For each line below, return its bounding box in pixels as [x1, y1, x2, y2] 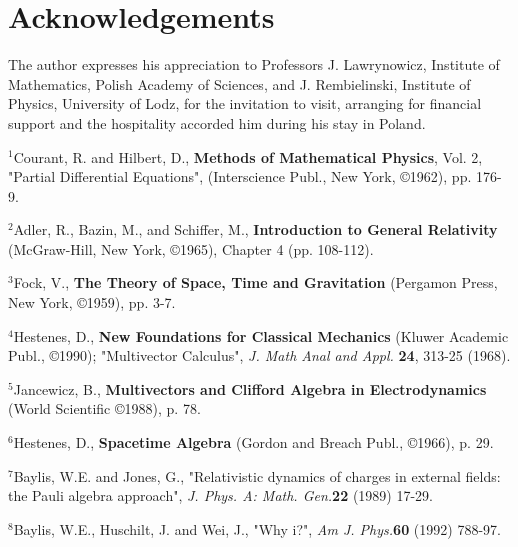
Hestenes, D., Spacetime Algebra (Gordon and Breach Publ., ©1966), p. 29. [13, 432, 494, 453]
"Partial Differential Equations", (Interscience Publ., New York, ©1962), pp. [8, 166, 472, 187]
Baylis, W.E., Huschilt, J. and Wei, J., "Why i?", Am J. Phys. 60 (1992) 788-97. [13, 518, 501, 539]
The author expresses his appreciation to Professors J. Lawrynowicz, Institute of [8, 54, 500, 75]
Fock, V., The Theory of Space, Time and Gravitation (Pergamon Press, [13, 272, 498, 293]
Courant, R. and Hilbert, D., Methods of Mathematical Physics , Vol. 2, [13, 146, 483, 167]
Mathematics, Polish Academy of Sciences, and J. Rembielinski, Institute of [8, 73, 471, 94]
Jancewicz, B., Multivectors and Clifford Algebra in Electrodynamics [13, 378, 487, 399]
